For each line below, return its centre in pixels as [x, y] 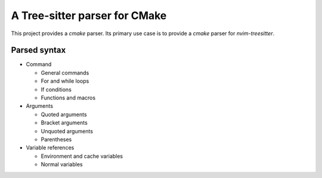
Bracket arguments [64, 123]
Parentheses [56, 139]
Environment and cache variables [82, 156]
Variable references [50, 148]
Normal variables [62, 164]
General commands [65, 73]
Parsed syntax [38, 50]
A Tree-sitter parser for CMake [89, 15]
